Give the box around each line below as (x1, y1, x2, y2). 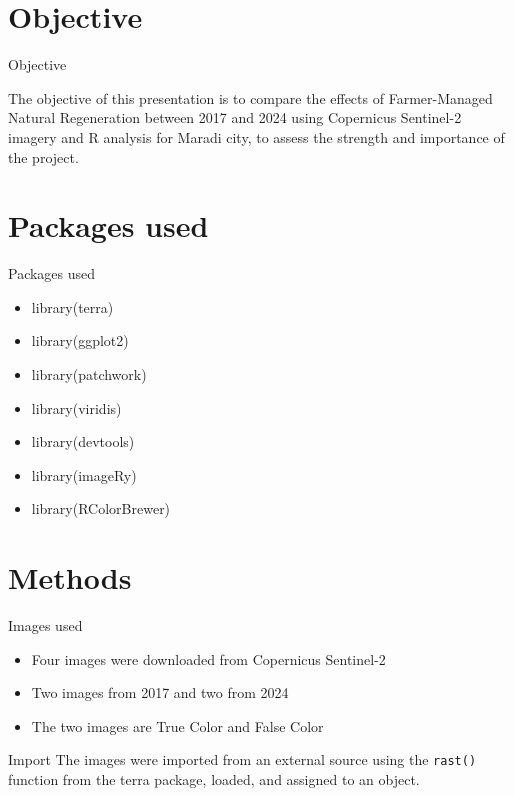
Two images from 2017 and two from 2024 (31, 682, 289, 703)
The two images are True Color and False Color (31, 715, 324, 736)
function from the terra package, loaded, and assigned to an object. (8, 769, 420, 790)
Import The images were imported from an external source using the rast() (8, 749, 477, 770)
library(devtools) (31, 431, 135, 452)
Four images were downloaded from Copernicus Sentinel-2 (31, 648, 386, 669)
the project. (8, 146, 79, 167)
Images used (8, 615, 83, 636)
